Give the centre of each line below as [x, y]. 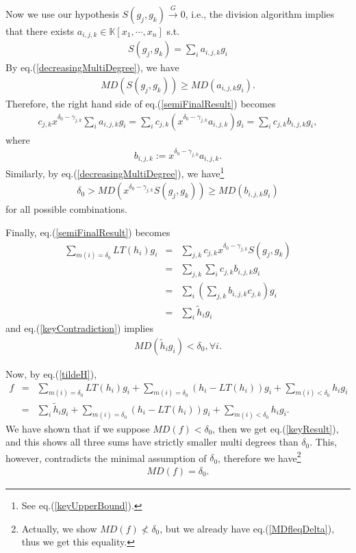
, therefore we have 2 [259, 456]
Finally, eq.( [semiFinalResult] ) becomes [88, 232]
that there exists [40, 30]
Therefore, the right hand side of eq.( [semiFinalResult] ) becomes [141, 103]
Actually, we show [59, 528]
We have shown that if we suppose [78, 428]
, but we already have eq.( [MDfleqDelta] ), [247, 528]
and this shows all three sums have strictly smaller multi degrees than [152, 442]
